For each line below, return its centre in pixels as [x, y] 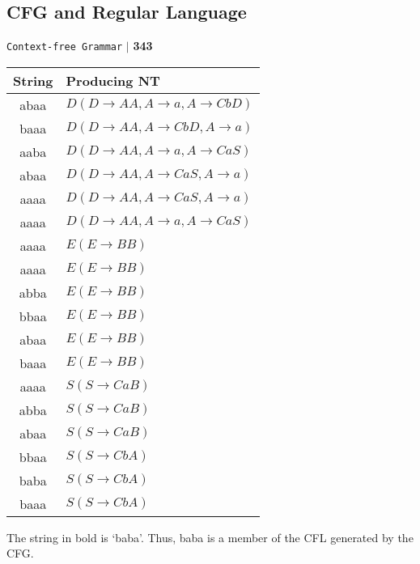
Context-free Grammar [65, 47]
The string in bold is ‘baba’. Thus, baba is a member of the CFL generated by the [210, 537]
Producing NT [113, 80]
